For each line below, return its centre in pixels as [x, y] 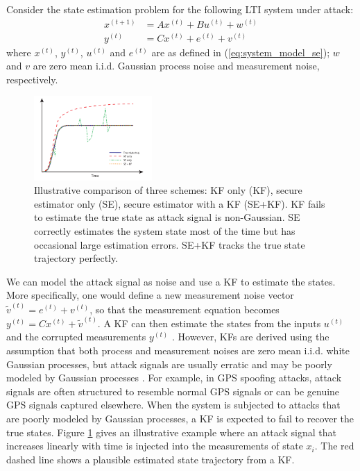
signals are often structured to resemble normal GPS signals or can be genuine [173, 391]
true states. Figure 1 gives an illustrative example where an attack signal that [171, 432]
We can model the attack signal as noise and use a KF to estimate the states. [171, 281]
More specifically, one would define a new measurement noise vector [150, 295]
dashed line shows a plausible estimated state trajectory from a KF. [151, 459]
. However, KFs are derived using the [250, 337]
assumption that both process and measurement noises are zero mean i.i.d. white [178, 350]
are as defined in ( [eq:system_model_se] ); [241, 52]
